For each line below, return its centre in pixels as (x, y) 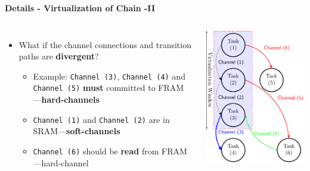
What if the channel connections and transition (105, 44)
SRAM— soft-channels (77, 131)
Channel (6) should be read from (96, 151)
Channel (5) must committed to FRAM (108, 88)
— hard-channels (66, 99)
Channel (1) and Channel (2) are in (101, 119)
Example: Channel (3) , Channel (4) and (109, 76)
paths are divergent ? (59, 56)
